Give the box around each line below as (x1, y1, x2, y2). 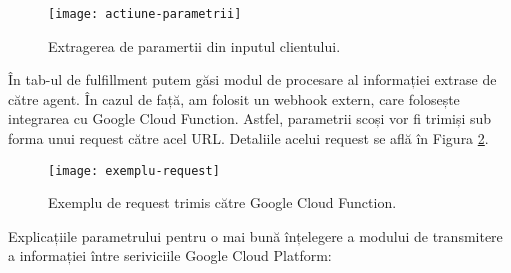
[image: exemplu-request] (48, 163, 220, 178)
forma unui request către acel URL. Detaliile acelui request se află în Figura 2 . (8, 128, 489, 149)
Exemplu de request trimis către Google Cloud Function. (48, 192, 397, 213)
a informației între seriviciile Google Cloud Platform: (8, 245, 332, 266)
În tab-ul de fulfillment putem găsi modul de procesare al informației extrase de (8, 69, 497, 90)
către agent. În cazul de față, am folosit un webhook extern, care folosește (8, 88, 460, 109)
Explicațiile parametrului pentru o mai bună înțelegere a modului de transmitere (8, 225, 503, 246)
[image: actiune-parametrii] (48, 7, 242, 21)
